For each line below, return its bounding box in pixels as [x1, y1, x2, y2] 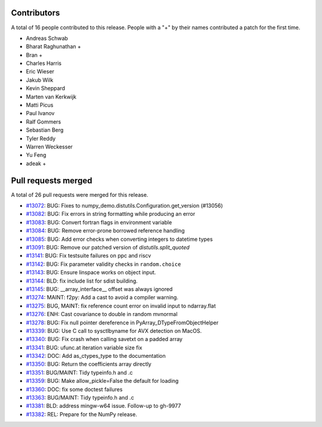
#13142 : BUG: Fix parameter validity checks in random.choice [26, 260, 181, 268]
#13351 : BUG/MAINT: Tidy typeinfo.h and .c [26, 369, 134, 376]
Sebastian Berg [26, 126, 64, 134]
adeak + [26, 160, 47, 167]
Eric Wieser [26, 68, 55, 75]
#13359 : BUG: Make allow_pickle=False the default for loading [26, 378, 179, 385]
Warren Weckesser [26, 143, 73, 150]
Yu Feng [26, 151, 47, 159]
